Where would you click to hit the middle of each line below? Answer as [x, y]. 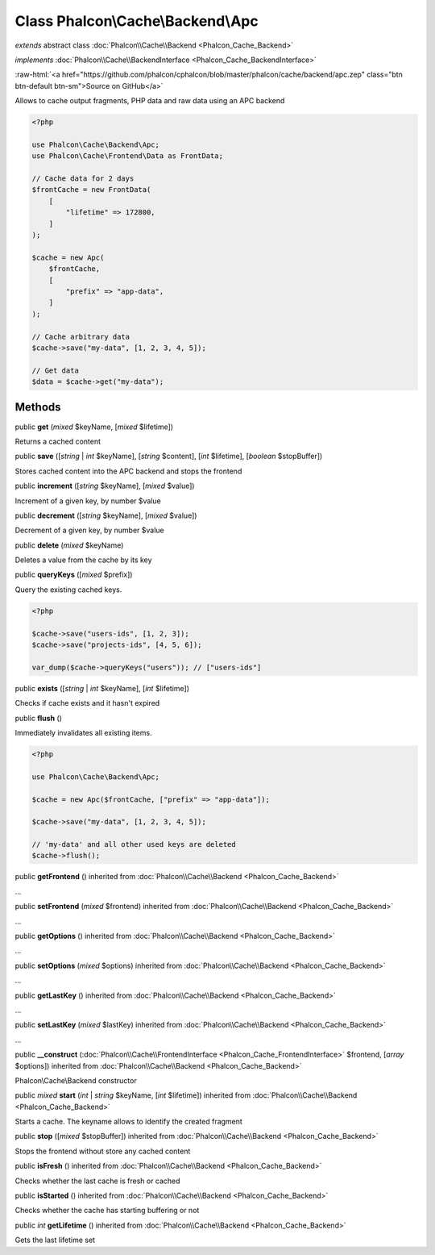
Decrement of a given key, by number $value [89, 530]
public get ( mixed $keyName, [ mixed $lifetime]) [94, 427]
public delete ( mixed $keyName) [69, 545]
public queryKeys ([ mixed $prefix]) [74, 575]
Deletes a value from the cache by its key [83, 560]
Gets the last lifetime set [55, 1240]
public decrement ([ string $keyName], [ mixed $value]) [106, 515]
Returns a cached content [58, 441]
